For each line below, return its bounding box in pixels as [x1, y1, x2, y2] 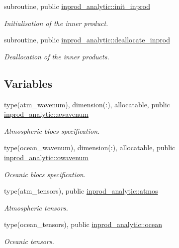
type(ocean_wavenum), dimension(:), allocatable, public [4, 142, 176, 153]
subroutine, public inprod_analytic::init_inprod [4, 1, 150, 11]
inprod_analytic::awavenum [4, 109, 89, 119]
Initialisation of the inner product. [4, 17, 108, 28]
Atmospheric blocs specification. [4, 125, 100, 136]
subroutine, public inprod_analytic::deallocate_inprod [4, 34, 170, 45]
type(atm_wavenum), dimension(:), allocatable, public [4, 99, 170, 109]
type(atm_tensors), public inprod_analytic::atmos [4, 186, 158, 196]
